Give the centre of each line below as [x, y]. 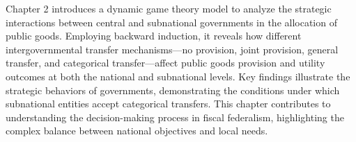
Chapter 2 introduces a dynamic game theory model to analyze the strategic [169, 8]
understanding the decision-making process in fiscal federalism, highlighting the [175, 117]
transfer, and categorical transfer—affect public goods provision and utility [165, 63]
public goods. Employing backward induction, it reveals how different [154, 36]
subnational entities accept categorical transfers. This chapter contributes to [168, 104]
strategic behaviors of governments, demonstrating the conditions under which [173, 90]
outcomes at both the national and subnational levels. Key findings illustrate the [178, 76]
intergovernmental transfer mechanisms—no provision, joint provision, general [172, 49]
